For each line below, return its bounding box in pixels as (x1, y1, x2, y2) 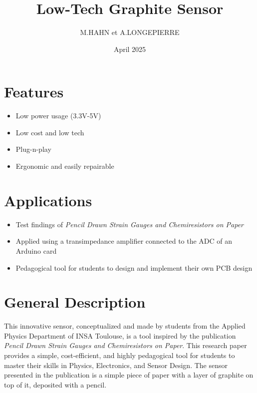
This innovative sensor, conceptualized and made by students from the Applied (4, 321, 246, 331)
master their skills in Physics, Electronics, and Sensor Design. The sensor (4, 360, 228, 370)
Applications (4, 190, 92, 210)
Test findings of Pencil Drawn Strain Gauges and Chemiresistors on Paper (15, 219, 244, 229)
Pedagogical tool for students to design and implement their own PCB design (15, 262, 253, 273)
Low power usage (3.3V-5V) (15, 110, 101, 121)
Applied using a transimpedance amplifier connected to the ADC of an (15, 236, 233, 246)
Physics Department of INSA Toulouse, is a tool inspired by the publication (4, 330, 236, 341)
